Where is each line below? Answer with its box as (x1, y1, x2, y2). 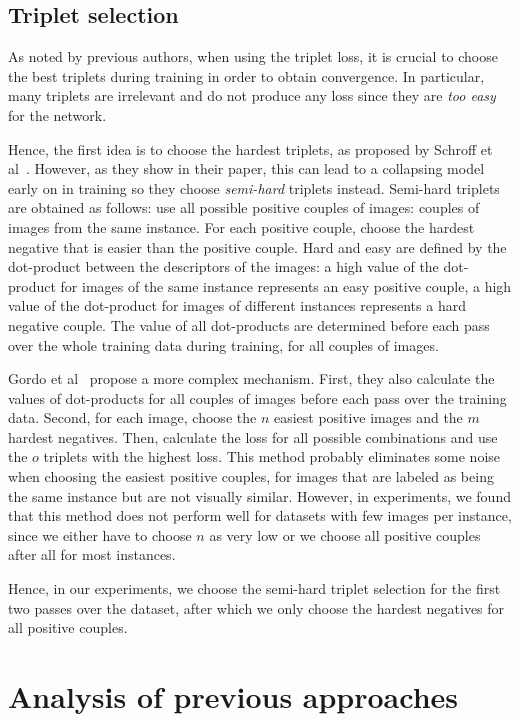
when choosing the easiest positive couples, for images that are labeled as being (8, 466, 494, 487)
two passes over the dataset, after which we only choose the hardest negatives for (8, 597, 505, 618)
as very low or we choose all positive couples (209, 524, 481, 545)
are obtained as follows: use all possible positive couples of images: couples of (8, 197, 480, 218)
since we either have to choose (8, 524, 192, 545)
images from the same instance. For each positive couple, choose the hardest (8, 216, 475, 237)
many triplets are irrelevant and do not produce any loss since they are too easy (8, 85, 496, 106)
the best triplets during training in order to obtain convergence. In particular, (8, 65, 485, 86)
